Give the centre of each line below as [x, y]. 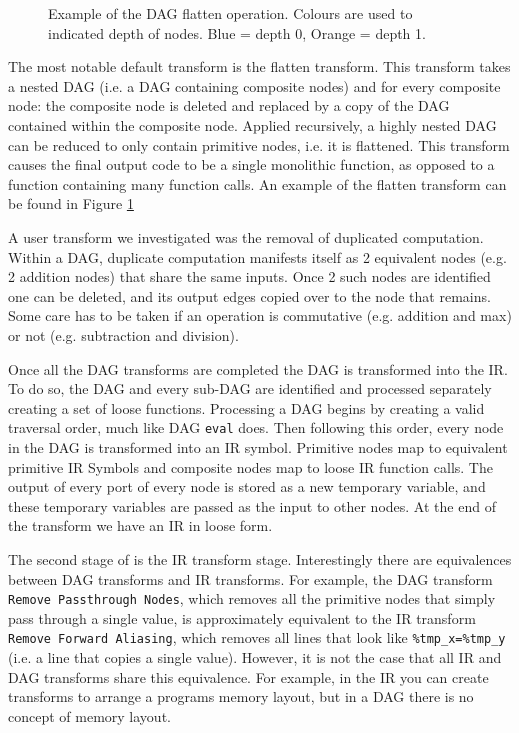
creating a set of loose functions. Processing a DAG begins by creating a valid [246, 407]
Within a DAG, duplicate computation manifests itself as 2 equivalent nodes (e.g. [257, 256]
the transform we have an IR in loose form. [140, 525]
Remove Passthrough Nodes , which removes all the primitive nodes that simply [252, 598]
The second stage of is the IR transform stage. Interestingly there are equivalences [260, 558]
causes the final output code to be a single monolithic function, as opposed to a [251, 164]
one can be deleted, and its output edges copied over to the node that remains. [249, 295]
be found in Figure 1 [71, 203]
